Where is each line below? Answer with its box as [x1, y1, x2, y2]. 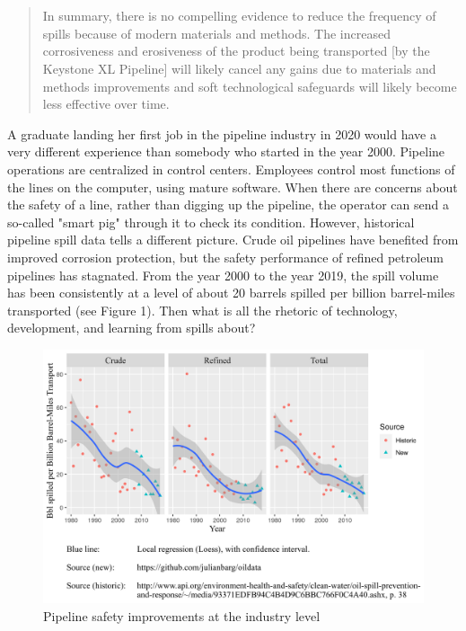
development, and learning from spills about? [7, 318, 256, 337]
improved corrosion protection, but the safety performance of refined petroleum [7, 247, 444, 266]
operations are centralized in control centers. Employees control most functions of [7, 159, 455, 178]
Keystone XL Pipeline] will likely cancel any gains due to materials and [42, 58, 436, 77]
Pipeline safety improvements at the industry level [43, 606, 321, 625]
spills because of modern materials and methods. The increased [42, 23, 391, 42]
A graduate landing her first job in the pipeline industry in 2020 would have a [7, 124, 436, 143]
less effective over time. [42, 94, 170, 113]
